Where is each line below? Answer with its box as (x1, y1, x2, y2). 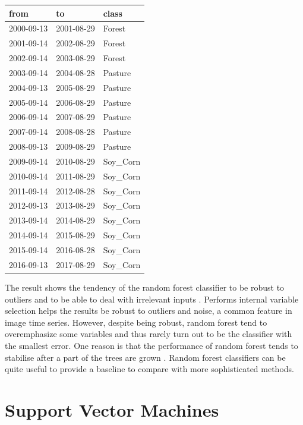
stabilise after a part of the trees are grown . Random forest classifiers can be (5, 351, 286, 363)
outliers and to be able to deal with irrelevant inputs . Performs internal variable (5, 292, 299, 305)
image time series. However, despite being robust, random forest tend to (5, 316, 267, 328)
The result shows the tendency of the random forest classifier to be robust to (5, 281, 285, 293)
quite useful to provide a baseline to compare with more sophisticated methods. (5, 363, 294, 375)
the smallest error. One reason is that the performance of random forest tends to (5, 339, 298, 351)
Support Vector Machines (5, 397, 219, 421)
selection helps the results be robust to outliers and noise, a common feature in (5, 304, 292, 317)
